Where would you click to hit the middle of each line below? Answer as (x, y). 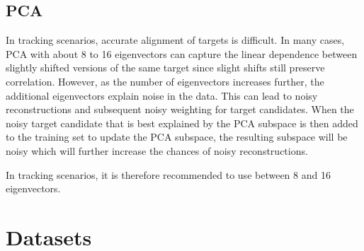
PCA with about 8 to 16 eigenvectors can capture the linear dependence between (182, 53)
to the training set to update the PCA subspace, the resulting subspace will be (177, 137)
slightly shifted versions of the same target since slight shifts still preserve (165, 68)
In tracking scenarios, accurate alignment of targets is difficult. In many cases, (175, 40)
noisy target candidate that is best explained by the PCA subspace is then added (182, 123)
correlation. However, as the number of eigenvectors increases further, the (165, 81)
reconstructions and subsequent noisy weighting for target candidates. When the (180, 109)
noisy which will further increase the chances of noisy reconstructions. (157, 150)
